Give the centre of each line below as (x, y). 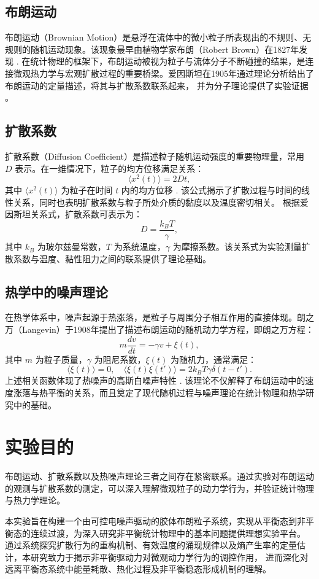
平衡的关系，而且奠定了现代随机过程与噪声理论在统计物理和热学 (176, 392)
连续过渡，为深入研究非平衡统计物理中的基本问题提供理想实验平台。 (168, 533)
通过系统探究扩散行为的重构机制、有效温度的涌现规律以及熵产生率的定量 (151, 545)
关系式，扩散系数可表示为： (86, 214)
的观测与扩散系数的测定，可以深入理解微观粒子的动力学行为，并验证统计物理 (159, 488)
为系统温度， (140, 247)
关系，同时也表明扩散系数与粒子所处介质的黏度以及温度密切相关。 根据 (156, 202)
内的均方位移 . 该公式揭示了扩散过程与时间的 (211, 190)
